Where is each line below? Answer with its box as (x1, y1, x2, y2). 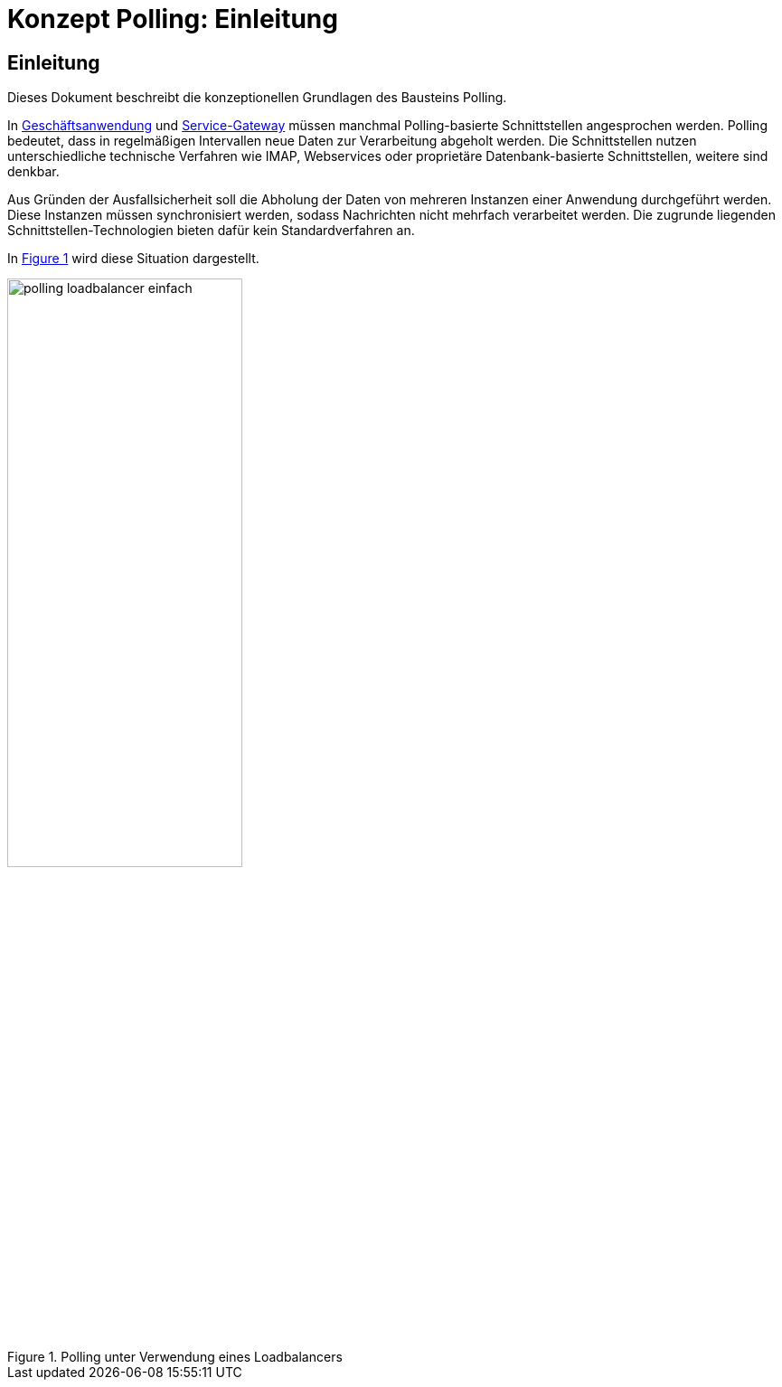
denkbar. (7, 164, 60, 180)
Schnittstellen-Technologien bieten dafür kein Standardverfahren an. (7, 222, 415, 239)
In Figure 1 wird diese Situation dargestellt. (7, 250, 259, 267)
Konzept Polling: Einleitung (7, 4, 338, 34)
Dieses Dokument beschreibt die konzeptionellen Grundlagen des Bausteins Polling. (7, 90, 507, 106)
